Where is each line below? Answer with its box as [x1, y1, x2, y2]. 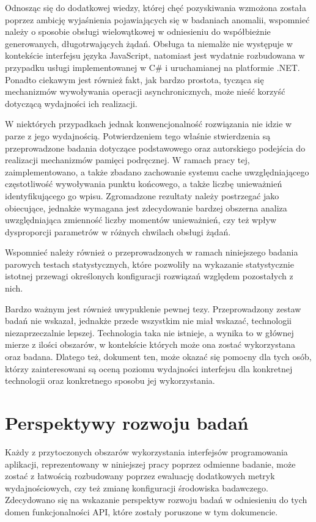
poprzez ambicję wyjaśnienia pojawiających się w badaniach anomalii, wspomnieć [5, 13, 310, 26]
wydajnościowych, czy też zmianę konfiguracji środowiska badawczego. [5, 481, 268, 494]
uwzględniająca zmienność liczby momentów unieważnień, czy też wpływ [5, 213, 277, 226]
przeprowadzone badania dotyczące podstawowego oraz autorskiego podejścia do [5, 141, 306, 154]
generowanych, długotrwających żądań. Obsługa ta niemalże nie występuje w [5, 37, 293, 50]
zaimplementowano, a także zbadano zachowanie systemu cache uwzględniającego [5, 165, 309, 178]
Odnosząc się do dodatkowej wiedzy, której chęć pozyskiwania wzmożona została [5, 1, 307, 13]
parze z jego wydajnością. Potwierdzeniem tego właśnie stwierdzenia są [5, 129, 271, 142]
